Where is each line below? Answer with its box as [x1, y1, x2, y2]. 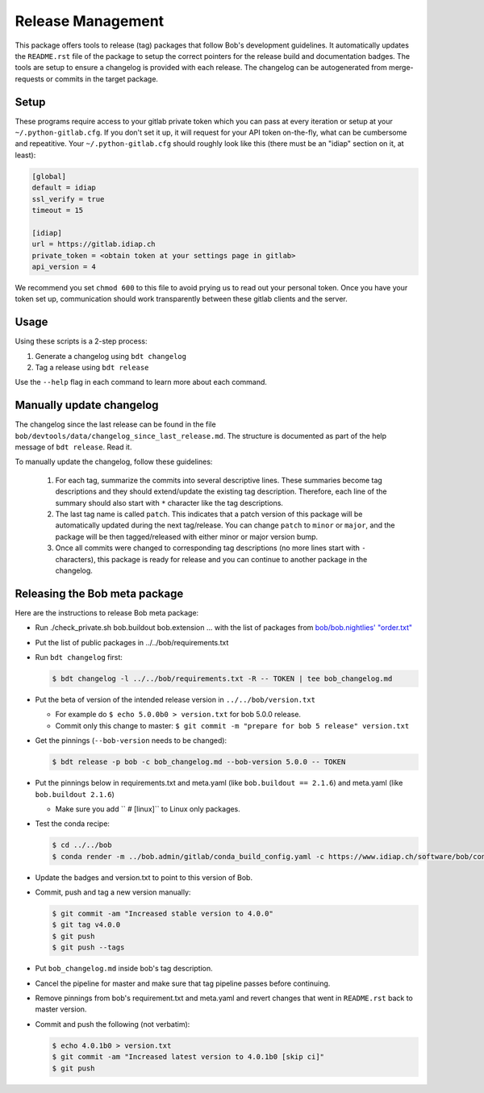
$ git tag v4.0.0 [52, 920, 121, 929]
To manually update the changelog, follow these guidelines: [15, 457, 213, 467]
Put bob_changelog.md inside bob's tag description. [35, 964, 213, 974]
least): [15, 150, 36, 160]
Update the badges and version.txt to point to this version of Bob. [35, 872, 253, 882]
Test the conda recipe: [35, 819, 111, 828]
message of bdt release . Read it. [15, 442, 132, 452]
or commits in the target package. [45, 73, 159, 84]
